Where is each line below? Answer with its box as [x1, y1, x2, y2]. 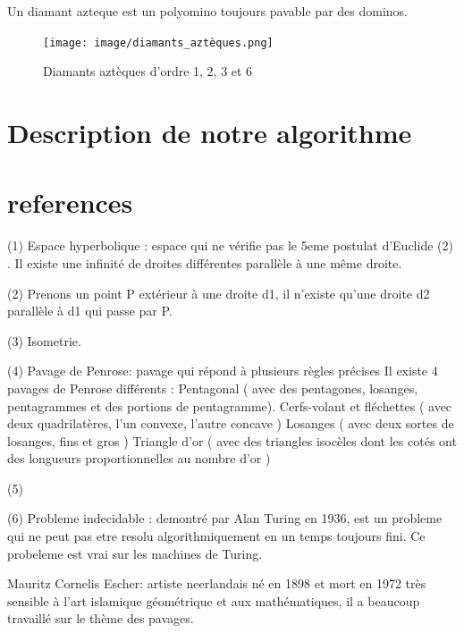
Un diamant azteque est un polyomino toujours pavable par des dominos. [7, 2, 409, 20]
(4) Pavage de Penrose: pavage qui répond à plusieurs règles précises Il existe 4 [7, 361, 438, 380]
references [7, 184, 133, 221]
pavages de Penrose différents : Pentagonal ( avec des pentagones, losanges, [7, 378, 418, 397]
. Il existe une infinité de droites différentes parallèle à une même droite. [7, 253, 402, 272]
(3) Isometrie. [7, 331, 81, 350]
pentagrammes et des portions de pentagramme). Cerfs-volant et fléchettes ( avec [7, 396, 452, 415]
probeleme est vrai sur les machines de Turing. [7, 544, 263, 562]
